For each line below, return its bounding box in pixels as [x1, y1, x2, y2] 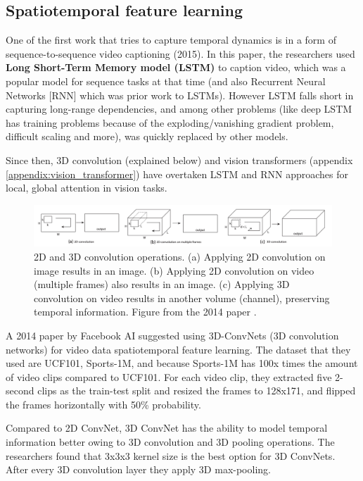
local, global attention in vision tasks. [6, 180, 167, 195]
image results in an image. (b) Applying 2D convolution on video [34, 263, 314, 277]
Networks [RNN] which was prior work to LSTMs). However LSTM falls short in [6, 87, 354, 102]
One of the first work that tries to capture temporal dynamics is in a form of [6, 32, 336, 47]
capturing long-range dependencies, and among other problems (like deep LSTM [6, 101, 352, 116]
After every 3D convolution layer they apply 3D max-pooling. [6, 462, 271, 477]
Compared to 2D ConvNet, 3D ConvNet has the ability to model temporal [6, 420, 328, 435]
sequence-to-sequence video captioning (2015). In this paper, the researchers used [6, 46, 355, 61]
